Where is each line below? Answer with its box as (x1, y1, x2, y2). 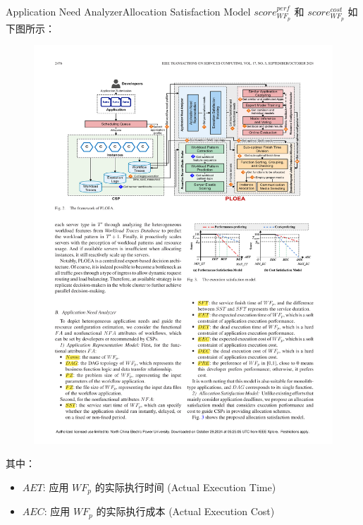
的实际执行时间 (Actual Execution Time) (94, 479, 276, 494)
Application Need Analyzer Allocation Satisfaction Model (6, 4, 251, 18)
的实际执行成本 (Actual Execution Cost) (96, 504, 275, 519)
